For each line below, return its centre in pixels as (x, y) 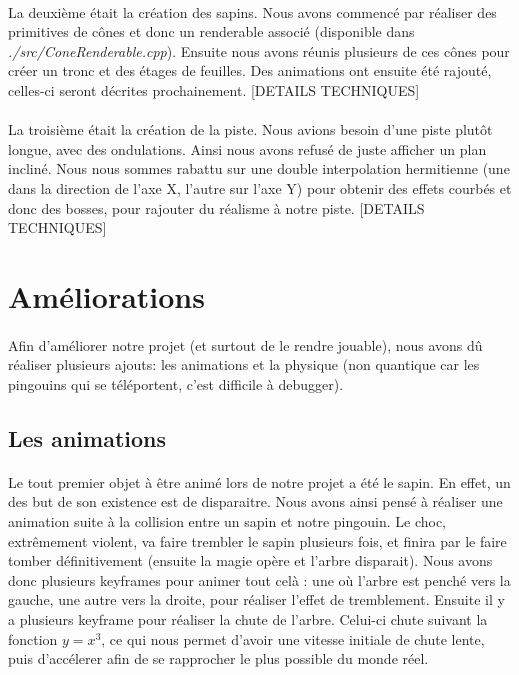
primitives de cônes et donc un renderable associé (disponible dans (211, 31)
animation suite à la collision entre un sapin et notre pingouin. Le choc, (227, 521)
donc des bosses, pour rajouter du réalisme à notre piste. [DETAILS (216, 207)
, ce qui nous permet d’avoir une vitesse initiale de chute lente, (293, 638)
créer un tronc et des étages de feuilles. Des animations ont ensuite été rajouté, (250, 70)
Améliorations (106, 295)
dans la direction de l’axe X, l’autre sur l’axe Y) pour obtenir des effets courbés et (260, 187)
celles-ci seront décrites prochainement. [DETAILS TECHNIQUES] (214, 89)
